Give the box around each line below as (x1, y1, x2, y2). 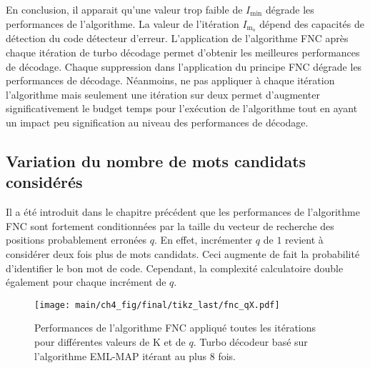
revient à (285, 232, 324, 247)
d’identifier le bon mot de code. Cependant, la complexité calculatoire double (6, 260, 344, 275)
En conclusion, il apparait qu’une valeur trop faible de (6, 2, 243, 16)
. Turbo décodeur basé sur (193, 334, 308, 349)
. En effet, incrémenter (154, 232, 253, 247)
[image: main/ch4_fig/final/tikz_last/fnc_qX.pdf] (34, 299, 280, 310)
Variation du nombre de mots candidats (6, 150, 306, 171)
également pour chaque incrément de (6, 274, 166, 289)
